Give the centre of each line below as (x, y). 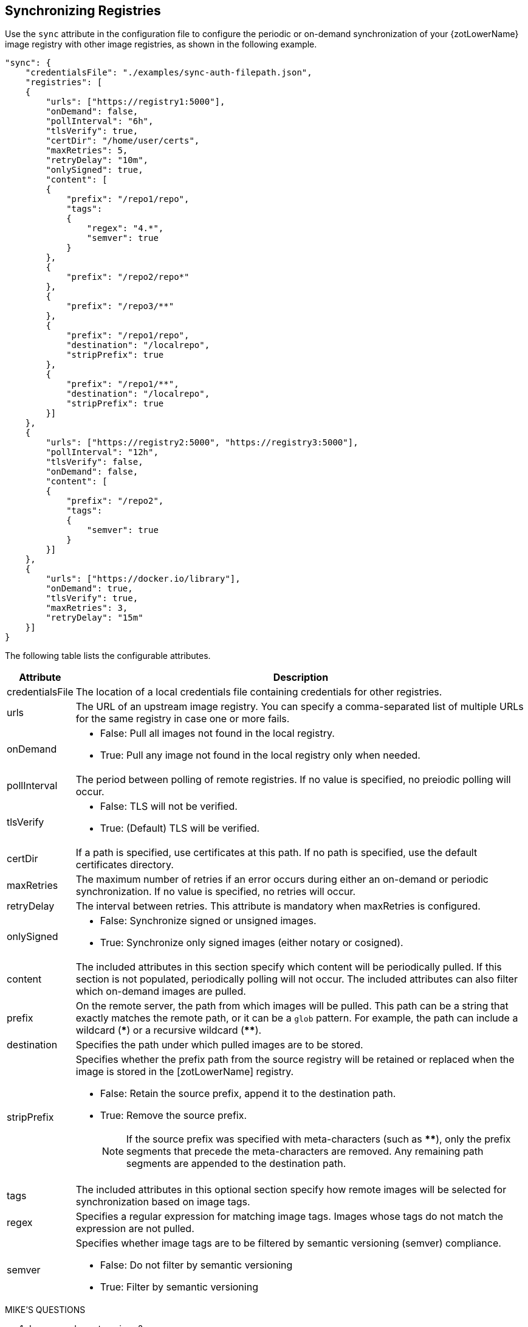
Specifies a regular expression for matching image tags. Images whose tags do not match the (290, 1217)
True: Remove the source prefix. (173, 1116)
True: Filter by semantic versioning (179, 1287)
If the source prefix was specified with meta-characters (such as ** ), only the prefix (318, 1139)
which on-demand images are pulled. (161, 991)
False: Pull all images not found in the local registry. (217, 733)
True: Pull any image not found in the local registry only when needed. (260, 755)
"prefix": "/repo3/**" (120, 306)
